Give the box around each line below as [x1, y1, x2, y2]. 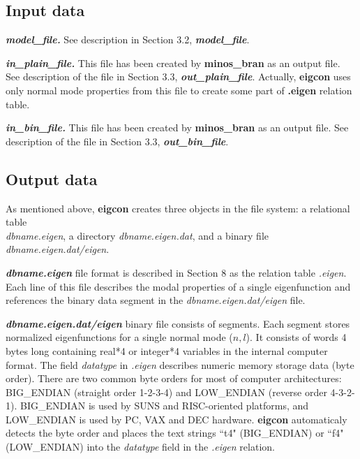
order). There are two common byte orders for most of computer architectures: [6, 371, 342, 386]
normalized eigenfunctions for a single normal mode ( [6, 330, 233, 344]
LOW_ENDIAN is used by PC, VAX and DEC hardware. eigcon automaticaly [6, 411, 347, 426]
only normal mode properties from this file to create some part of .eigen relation [6, 82, 352, 97]
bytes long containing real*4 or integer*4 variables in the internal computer [6, 343, 328, 358]
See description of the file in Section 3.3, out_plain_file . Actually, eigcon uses [6, 69, 351, 84]
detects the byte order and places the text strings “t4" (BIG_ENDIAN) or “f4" [6, 425, 344, 440]
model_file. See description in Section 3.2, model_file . [6, 32, 250, 47]
